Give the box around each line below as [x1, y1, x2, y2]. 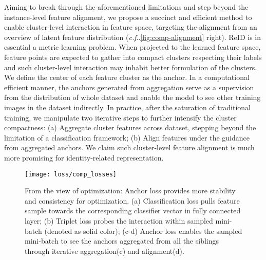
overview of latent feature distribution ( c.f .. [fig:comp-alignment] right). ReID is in [4, 31, 261, 42]
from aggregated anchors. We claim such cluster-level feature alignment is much [4, 142, 255, 153]
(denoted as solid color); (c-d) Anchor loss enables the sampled [44, 225, 242, 236]
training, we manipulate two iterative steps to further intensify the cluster [4, 112, 237, 123]
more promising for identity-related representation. [4, 152, 164, 163]
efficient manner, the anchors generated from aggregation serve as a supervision [4, 82, 254, 92]
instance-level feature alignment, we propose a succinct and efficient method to [4, 11, 252, 22]
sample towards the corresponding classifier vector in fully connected [25, 205, 241, 216]
